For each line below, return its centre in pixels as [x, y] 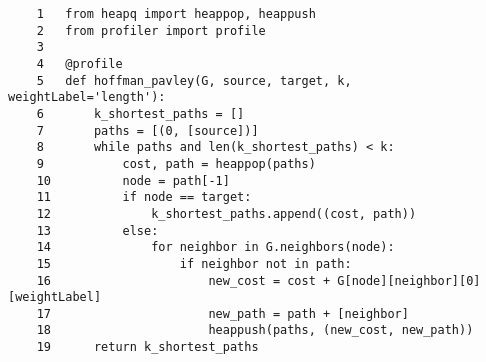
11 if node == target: [144, 197]
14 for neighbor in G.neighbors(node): [215, 247]
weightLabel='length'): [87, 97]
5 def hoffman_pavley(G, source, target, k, [194, 80]
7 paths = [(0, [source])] [147, 130]
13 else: [97, 230]
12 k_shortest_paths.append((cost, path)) [226, 213]
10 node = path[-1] [133, 180]
